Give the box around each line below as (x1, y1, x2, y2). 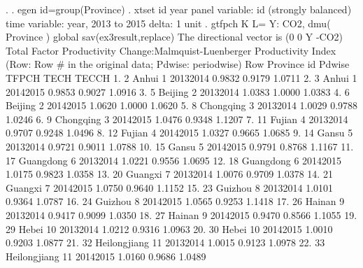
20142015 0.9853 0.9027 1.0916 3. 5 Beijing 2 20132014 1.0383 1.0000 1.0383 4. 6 (6, 84, 350, 99)
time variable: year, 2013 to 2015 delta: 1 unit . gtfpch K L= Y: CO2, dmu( (6, 15, 331, 30)
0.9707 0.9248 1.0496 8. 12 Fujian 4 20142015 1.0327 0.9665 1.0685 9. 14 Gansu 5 (6, 125, 353, 140)
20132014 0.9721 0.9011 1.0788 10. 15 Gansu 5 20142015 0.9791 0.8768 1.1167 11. (6, 139, 354, 153)
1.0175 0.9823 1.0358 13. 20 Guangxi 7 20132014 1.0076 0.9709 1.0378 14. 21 (6, 167, 333, 181)
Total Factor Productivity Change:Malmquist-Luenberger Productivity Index (6, 43, 336, 57)
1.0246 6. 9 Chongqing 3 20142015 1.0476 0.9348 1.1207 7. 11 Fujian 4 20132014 (6, 111, 348, 126)
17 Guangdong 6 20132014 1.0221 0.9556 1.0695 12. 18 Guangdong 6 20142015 (6, 153, 342, 167)
